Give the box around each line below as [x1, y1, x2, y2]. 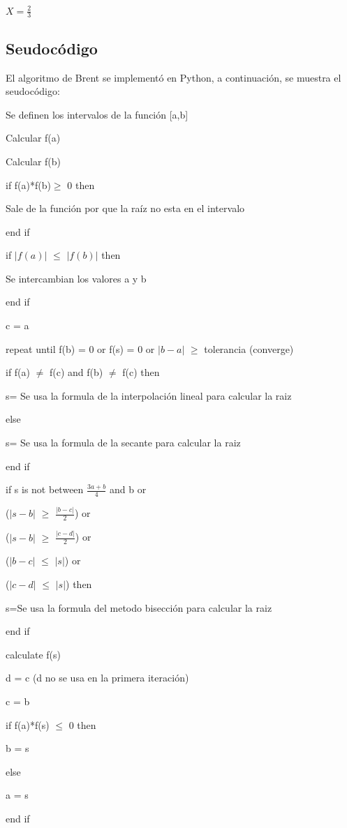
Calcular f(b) [6, 153, 61, 168]
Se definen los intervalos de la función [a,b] [6, 107, 189, 121]
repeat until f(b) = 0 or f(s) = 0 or [6, 341, 155, 356]
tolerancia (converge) [204, 341, 294, 356]
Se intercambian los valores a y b [6, 271, 147, 285]
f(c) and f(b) [50, 365, 103, 379]
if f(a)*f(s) [6, 717, 50, 732]
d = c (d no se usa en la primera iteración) [6, 670, 189, 685]
